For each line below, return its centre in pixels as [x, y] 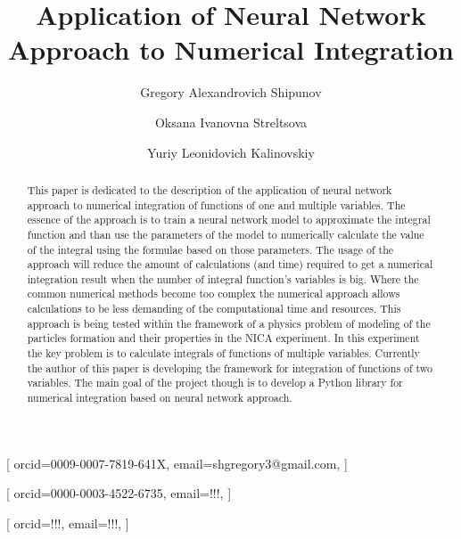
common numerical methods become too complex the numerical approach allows [214, 294]
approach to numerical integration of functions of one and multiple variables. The [216, 204]
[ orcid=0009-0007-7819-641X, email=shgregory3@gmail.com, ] [177, 463]
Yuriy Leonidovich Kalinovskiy [231, 152]
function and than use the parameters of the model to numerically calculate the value [226, 234]
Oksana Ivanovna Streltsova [231, 122]
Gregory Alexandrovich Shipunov [231, 92]
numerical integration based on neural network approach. [160, 398]
